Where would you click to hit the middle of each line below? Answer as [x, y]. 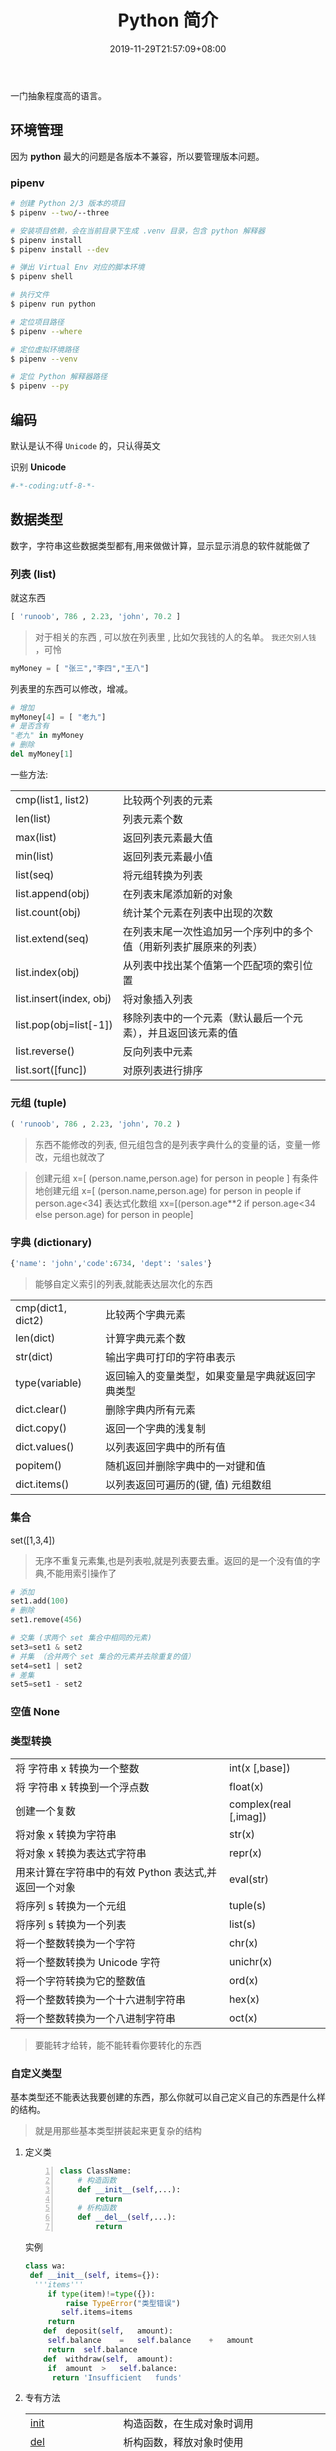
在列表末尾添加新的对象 [177, 894]
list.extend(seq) [52, 938]
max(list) [36, 837]
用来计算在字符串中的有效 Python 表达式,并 [116, 1872]
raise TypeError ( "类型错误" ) [123, 2303]
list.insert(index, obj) [63, 998]
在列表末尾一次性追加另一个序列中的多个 [217, 931]
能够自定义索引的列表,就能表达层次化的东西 [123, 1284]
